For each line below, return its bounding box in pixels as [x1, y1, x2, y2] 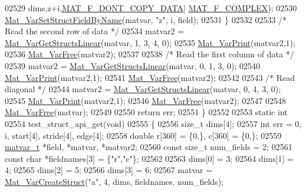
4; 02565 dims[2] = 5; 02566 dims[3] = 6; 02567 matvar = [5, 164, 213, 176]
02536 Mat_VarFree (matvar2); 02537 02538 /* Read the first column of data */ [5, 48, 294, 60]
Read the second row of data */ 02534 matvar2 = [5, 25, 185, 37]
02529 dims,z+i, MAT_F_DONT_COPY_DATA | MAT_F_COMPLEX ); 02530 [5, 2, 297, 14]
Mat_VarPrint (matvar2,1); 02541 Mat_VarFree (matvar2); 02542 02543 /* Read [5, 71, 295, 83]
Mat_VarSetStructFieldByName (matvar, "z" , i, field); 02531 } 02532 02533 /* [5, 13, 287, 25]
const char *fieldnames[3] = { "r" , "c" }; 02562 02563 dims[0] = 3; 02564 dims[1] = [5, 152, 294, 164]
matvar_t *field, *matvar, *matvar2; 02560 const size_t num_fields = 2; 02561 [5, 141, 292, 153]
